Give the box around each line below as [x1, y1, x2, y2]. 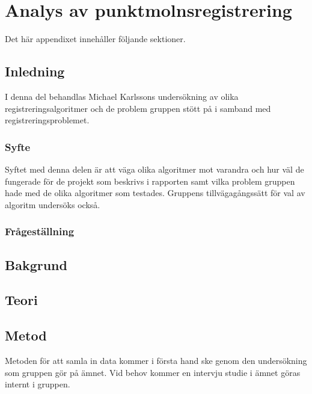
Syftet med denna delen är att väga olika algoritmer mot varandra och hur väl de [5, 162, 304, 175]
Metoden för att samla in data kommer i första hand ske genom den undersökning [5, 354, 307, 366]
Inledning [5, 62, 65, 81]
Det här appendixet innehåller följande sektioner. [5, 32, 186, 45]
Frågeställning [5, 224, 75, 239]
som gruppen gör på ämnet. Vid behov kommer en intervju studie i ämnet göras [5, 366, 301, 378]
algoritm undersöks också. [5, 198, 100, 211]
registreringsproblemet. [5, 114, 90, 126]
